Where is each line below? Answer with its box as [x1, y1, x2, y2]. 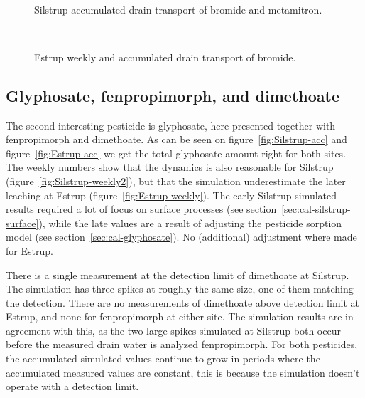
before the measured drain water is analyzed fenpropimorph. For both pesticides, [6, 337, 358, 352]
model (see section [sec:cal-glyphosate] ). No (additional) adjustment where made [6, 229, 357, 244]
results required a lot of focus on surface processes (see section [6, 201, 277, 216]
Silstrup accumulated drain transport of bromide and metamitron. [34, 1, 322, 16]
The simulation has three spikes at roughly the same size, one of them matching [6, 281, 354, 296]
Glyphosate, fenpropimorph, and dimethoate [6, 84, 339, 106]
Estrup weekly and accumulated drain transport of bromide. [34, 49, 296, 64]
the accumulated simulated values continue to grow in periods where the [6, 351, 320, 366]
